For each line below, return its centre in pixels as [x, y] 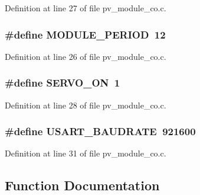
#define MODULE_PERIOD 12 [85, 34]
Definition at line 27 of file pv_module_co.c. [86, 8]
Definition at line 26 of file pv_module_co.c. [86, 56]
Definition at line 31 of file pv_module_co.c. [86, 153]
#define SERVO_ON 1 [63, 83]
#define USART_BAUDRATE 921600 [100, 131]
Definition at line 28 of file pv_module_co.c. [86, 105]
